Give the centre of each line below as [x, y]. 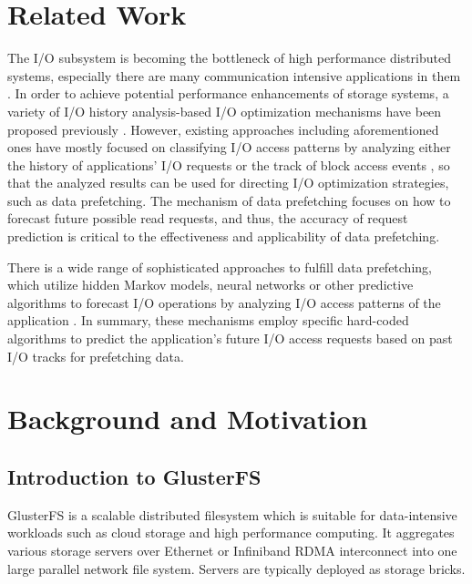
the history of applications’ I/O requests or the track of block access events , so [229, 164]
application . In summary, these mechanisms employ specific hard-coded [208, 320]
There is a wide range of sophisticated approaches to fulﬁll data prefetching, [220, 266]
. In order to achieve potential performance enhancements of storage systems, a [228, 93]
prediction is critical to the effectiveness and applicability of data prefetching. [224, 236]
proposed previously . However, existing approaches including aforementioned [223, 129]
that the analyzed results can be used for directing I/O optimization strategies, [228, 183]
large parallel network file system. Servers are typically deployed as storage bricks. [236, 568]
